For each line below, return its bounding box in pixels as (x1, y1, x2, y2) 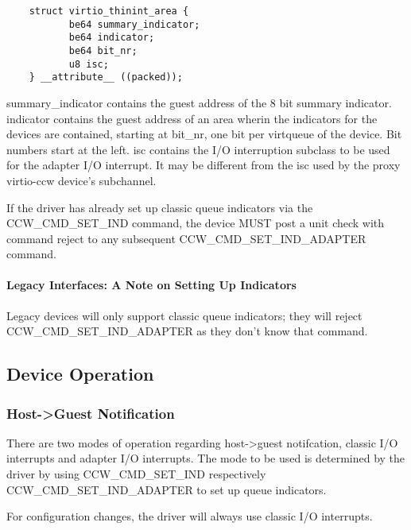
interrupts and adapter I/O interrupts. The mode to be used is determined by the (6, 450, 405, 466)
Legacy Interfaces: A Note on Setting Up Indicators (6, 277, 297, 293)
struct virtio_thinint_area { (29, 6, 189, 17)
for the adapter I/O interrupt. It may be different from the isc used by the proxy (6, 157, 401, 173)
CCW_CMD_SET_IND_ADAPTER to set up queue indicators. (6, 481, 327, 497)
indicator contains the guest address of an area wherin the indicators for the (6, 110, 378, 126)
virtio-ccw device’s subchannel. (6, 172, 157, 188)
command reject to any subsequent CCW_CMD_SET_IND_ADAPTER (6, 230, 366, 246)
